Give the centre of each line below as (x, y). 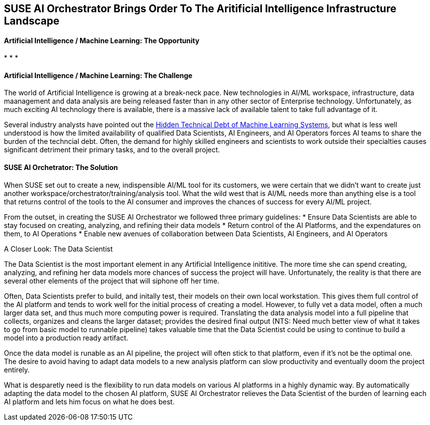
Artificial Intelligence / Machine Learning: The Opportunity (102, 40)
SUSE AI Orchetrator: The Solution (61, 168)
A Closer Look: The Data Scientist (58, 249)
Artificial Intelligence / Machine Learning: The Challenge (98, 75)
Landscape (32, 21)
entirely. (17, 369)
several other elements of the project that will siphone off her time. (112, 281)
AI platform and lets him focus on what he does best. (89, 401)
